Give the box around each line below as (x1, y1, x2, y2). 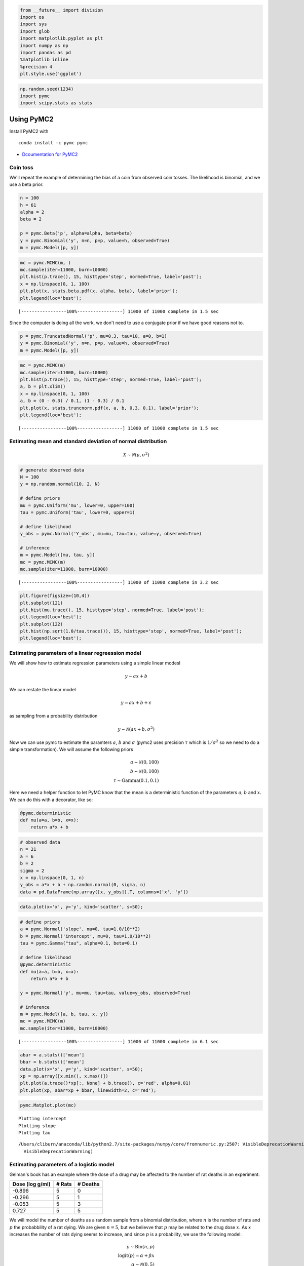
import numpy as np (20, 43, 68, 48)
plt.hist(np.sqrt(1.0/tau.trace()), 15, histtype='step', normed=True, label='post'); (20, 628, 242, 634)
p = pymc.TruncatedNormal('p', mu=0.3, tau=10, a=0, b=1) (20, 333, 167, 339)
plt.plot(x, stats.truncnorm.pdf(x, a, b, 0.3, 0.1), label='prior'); (20, 405, 200, 411)
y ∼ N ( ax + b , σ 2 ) (118, 725, 155, 732)
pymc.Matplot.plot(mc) (20, 1102, 77, 1109)
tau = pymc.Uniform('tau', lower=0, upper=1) (20, 509, 135, 516)
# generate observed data (20, 467, 85, 473)
